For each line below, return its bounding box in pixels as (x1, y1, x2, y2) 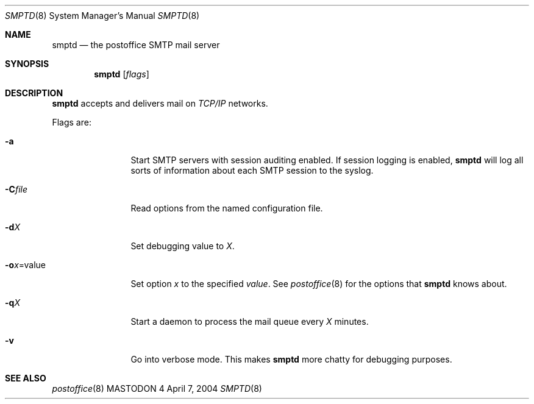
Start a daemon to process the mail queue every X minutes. (130, 316, 369, 327)
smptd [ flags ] (94, 69, 149, 79)
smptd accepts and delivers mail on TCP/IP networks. (52, 98, 268, 108)
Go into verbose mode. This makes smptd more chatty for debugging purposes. (130, 354, 452, 364)
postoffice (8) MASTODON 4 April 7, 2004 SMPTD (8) (52, 383, 262, 394)
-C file (5, 184, 27, 194)
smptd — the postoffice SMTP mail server (52, 40, 220, 50)
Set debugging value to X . (130, 241, 235, 251)
